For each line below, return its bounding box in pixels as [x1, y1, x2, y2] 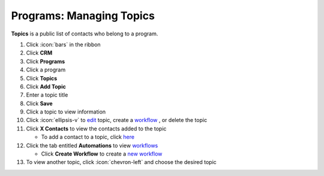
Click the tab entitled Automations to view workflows [26, 142, 158, 149]
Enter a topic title [26, 91, 68, 99]
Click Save [26, 100, 53, 107]
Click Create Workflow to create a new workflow [41, 150, 163, 157]
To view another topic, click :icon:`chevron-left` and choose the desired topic [26, 159, 217, 166]
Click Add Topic [26, 83, 66, 90]
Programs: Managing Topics [11, 9, 155, 22]
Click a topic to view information [26, 108, 106, 115]
